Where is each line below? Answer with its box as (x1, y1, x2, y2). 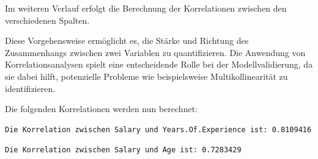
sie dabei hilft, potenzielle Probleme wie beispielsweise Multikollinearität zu (5, 69, 288, 82)
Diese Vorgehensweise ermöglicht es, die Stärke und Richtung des (5, 34, 249, 47)
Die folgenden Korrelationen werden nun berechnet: (5, 102, 198, 115)
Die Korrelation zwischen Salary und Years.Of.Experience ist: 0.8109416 (5, 125, 312, 134)
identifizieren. (5, 82, 56, 94)
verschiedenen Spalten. (5, 13, 90, 26)
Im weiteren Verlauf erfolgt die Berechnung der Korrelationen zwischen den (5, 2, 287, 14)
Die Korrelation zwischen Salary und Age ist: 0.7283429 (5, 146, 242, 155)
